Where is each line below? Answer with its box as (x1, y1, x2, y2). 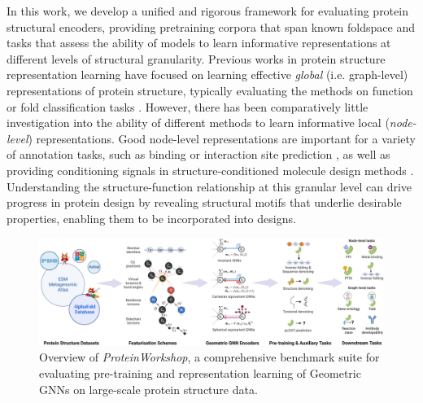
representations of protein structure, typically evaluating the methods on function (7, 81, 413, 99)
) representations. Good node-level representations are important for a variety (28, 129, 416, 147)
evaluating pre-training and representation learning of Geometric (39, 365, 361, 381)
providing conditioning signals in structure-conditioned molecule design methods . (7, 161, 414, 178)
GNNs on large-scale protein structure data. (39, 380, 258, 397)
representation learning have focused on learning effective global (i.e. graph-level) (7, 66, 408, 83)
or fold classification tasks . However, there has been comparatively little (7, 98, 368, 115)
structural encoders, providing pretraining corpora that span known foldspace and (7, 18, 415, 35)
